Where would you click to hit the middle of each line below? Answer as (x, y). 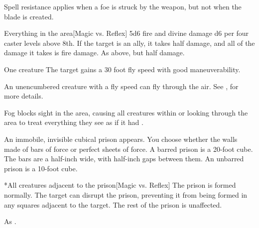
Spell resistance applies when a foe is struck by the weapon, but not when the (123, 6)
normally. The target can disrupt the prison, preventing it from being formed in (126, 194)
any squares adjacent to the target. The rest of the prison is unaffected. (113, 204)
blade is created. (29, 16)
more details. (24, 96)
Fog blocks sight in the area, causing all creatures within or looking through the (126, 112)
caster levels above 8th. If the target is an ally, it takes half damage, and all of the (129, 43)
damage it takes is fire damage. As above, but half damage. (94, 53)
